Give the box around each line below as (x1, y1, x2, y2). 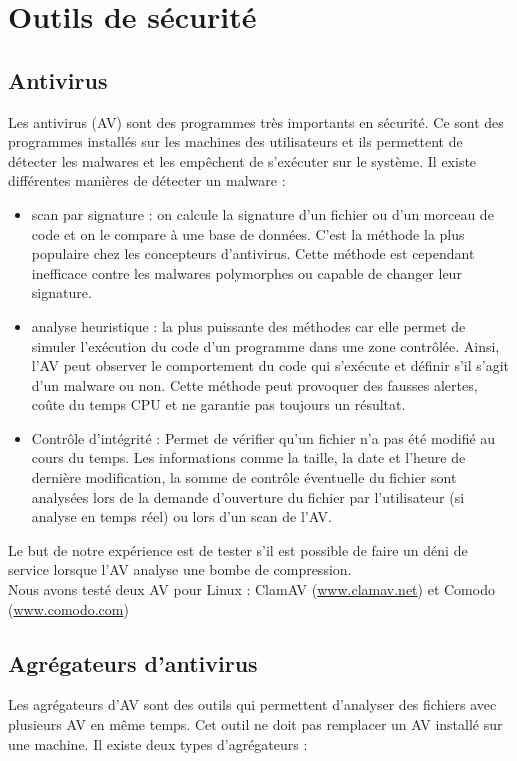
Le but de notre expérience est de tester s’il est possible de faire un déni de (8, 539, 468, 560)
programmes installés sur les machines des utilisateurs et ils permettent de (8, 131, 463, 152)
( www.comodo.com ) (8, 598, 129, 619)
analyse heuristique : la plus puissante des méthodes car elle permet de (31, 315, 466, 336)
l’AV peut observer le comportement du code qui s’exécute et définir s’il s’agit (31, 355, 510, 376)
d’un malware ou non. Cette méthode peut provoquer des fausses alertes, (31, 374, 478, 395)
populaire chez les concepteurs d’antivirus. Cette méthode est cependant (31, 243, 475, 264)
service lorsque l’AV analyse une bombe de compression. (8, 559, 352, 580)
